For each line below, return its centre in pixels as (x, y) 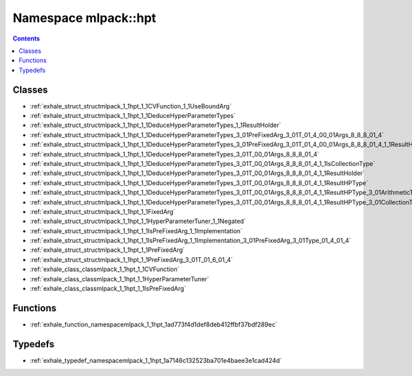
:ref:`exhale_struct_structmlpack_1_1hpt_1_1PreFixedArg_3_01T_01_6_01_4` (131, 259)
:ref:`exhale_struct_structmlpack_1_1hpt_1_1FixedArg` (103, 211)
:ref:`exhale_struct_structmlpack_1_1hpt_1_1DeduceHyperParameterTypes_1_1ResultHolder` (156, 125)
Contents (26, 38)
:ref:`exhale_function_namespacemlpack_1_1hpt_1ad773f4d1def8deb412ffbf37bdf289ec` (153, 324)
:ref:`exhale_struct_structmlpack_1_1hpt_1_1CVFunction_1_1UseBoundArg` (131, 106)
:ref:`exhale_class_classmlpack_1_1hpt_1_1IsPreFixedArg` (108, 289)
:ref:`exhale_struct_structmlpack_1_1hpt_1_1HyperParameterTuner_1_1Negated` (138, 221)
